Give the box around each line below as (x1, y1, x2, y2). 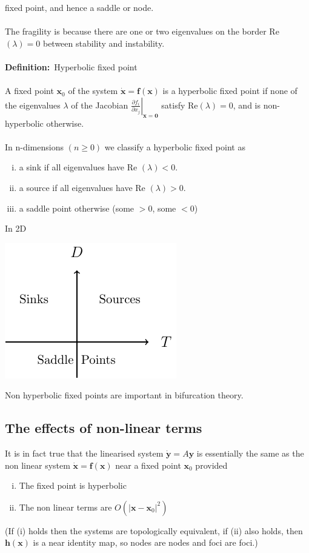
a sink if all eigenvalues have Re (19, 161, 138, 173)
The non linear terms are (19, 500, 112, 513)
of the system (68, 84, 118, 97)
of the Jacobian (71, 98, 128, 111)
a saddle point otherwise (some (19, 201, 135, 214)
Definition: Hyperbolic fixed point (5, 60, 138, 73)
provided (195, 458, 228, 471)
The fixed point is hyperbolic (19, 479, 127, 492)
